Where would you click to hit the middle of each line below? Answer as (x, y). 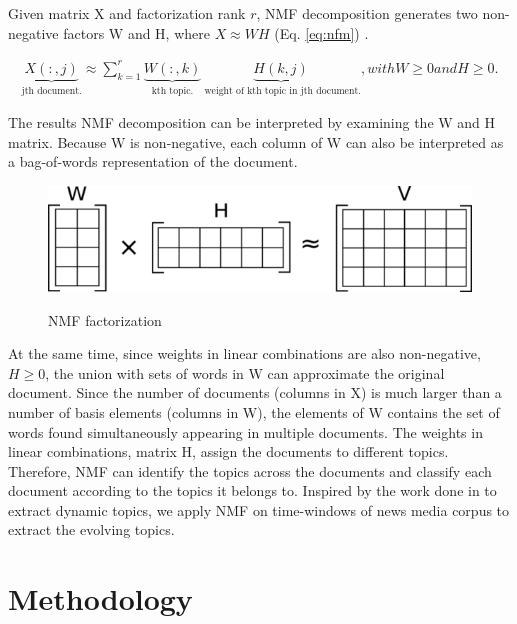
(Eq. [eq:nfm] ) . (321, 32)
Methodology (100, 598)
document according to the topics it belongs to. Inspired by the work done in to (252, 490)
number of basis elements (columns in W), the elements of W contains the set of (254, 411)
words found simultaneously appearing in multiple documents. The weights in (245, 431)
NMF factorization (105, 319)
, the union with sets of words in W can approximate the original (245, 372)
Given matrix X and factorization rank (127, 13)
